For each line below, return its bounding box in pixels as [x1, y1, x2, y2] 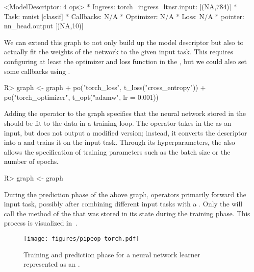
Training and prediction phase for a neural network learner [24, 249, 201, 259]
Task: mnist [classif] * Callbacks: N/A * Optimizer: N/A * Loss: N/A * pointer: [4, 11, 244, 21]
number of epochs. [4, 156, 59, 166]
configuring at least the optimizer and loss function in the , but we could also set [4, 56, 247, 66]
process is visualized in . [4, 218, 77, 228]
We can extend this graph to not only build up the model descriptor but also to [4, 37, 244, 47]
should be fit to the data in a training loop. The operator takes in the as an [4, 117, 231, 128]
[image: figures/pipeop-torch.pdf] [24, 235, 140, 242]
